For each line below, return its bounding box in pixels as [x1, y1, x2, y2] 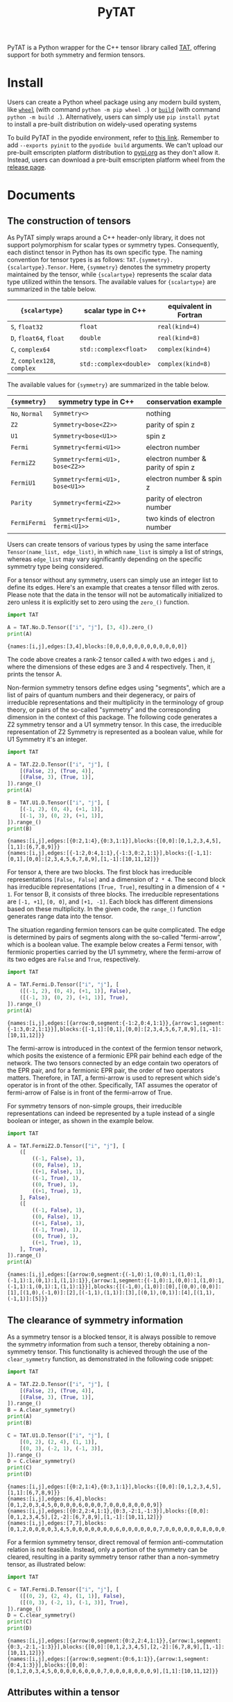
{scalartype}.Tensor [7, 265, 67, 272]
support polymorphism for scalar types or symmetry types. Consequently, [7, 241, 219, 249]
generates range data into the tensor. [7, 912, 113, 921]
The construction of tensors [7, 215, 131, 226]
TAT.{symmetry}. [126, 257, 173, 264]
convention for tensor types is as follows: [7, 256, 125, 264]
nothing [146, 409, 171, 419]
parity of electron [146, 494, 202, 503]
